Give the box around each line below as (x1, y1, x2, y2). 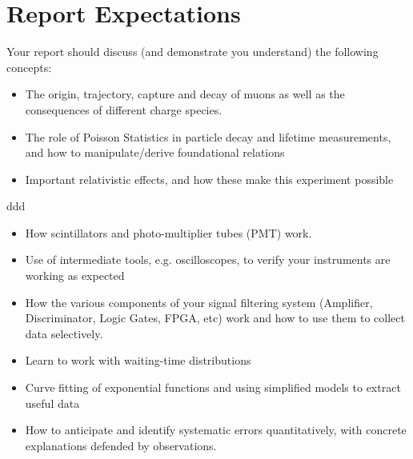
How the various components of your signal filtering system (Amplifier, (25, 293, 373, 310)
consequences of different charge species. (25, 101, 223, 118)
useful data (25, 394, 80, 411)
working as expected (25, 267, 125, 284)
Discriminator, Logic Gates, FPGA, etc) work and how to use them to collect (25, 309, 405, 326)
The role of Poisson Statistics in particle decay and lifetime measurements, (25, 128, 391, 145)
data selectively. (25, 325, 103, 341)
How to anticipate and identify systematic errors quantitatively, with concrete (25, 421, 407, 438)
